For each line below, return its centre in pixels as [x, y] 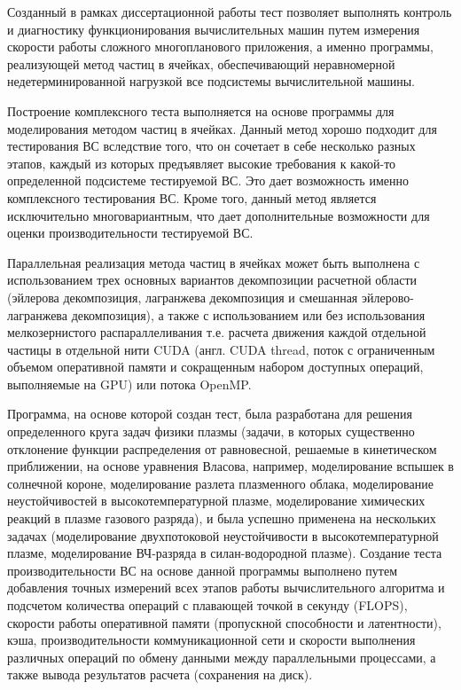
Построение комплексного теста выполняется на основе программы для [201, 110]
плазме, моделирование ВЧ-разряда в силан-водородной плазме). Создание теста [225, 553]
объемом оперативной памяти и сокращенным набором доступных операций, [215, 367]
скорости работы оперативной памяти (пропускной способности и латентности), [224, 622]
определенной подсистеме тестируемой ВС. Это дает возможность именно [208, 180]
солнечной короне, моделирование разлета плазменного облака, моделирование [220, 483]
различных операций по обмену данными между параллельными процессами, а [222, 657]
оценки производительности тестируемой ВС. [130, 233]
